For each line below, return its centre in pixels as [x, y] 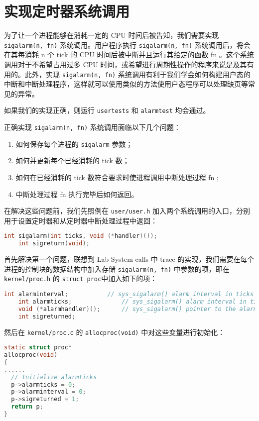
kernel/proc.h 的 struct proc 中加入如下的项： [81, 278]
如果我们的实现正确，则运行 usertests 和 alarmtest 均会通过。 [107, 110]
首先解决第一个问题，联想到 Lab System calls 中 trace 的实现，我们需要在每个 [129, 259]
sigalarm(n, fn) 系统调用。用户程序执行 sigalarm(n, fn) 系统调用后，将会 [127, 45]
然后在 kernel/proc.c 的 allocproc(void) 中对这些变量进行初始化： [115, 332]
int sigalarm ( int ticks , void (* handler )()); [81, 236]
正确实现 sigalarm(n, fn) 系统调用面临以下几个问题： [92, 127]
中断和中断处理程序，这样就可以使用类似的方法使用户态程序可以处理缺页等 [126, 84]
